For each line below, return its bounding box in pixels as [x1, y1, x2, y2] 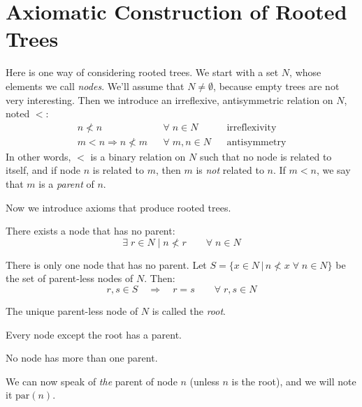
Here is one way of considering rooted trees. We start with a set [6, 65, 279, 80]
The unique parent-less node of [6, 303, 138, 318]
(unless [189, 373, 219, 388]
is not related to [196, 163, 264, 177]
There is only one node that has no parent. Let [6, 257, 207, 272]
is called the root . [152, 303, 226, 318]
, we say [316, 163, 351, 177]
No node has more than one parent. [6, 350, 158, 365]
